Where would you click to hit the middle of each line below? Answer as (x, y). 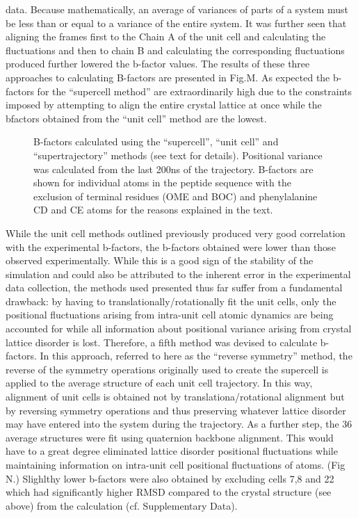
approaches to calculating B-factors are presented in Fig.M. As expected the (168, 77)
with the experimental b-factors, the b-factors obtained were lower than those (171, 246)
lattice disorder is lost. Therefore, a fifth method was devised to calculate (162, 342)
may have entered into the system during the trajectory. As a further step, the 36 (179, 424)
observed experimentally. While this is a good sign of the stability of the (160, 260)
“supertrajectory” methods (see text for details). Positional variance (178, 155)
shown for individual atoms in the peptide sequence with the (162, 183)
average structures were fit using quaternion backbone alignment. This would (170, 437)
